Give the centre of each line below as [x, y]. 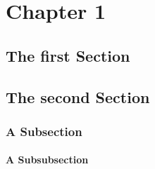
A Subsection [44, 131]
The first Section [68, 55]
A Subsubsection [47, 160]
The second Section [78, 96]
